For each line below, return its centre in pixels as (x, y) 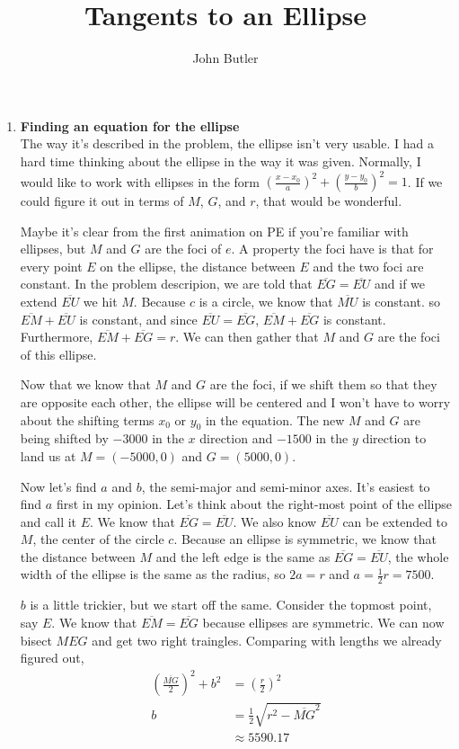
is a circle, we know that (266, 301)
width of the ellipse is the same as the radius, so (153, 574)
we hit (100, 301)
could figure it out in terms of (102, 201)
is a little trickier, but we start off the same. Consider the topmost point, (231, 605)
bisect (36, 640)
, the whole (418, 556)
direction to (394, 438)
